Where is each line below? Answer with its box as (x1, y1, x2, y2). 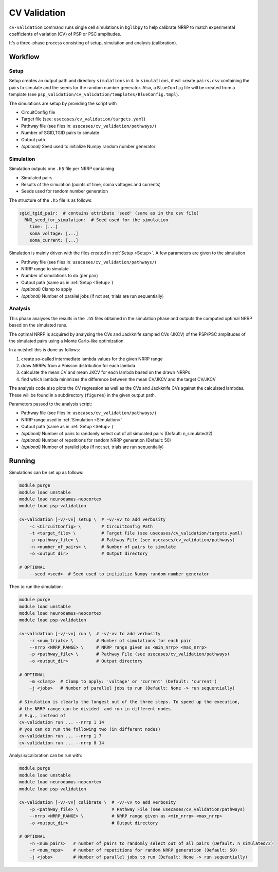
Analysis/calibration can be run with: (9, 753, 82, 758)
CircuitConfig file (21, 110, 56, 115)
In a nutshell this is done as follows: (9, 347, 80, 353)
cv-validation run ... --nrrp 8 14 (19, 740, 104, 745)
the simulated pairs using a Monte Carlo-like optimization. (9, 338, 125, 343)
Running (9, 457, 36, 465)
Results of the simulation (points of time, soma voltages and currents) (21, 181, 161, 187)
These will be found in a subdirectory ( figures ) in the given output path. (9, 392, 156, 398)
